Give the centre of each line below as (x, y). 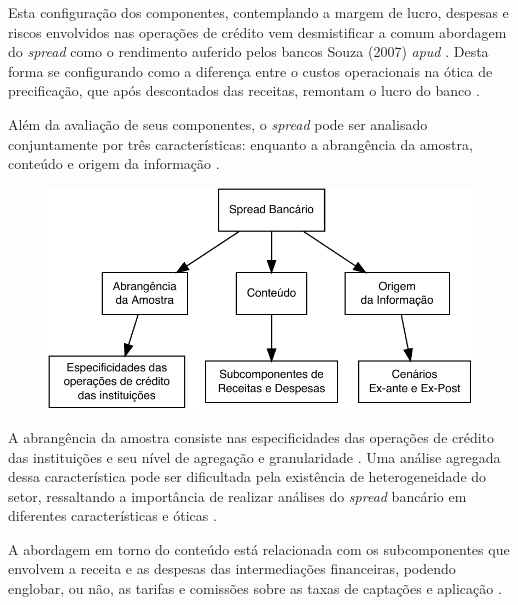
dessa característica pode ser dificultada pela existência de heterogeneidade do (247, 476)
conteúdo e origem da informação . (114, 163)
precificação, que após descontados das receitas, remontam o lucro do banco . (244, 90)
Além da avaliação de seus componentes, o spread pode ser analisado (218, 123)
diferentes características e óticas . (112, 515)
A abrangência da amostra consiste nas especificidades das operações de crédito (251, 436)
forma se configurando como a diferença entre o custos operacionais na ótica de (250, 70)
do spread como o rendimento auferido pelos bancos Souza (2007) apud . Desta (248, 51)
